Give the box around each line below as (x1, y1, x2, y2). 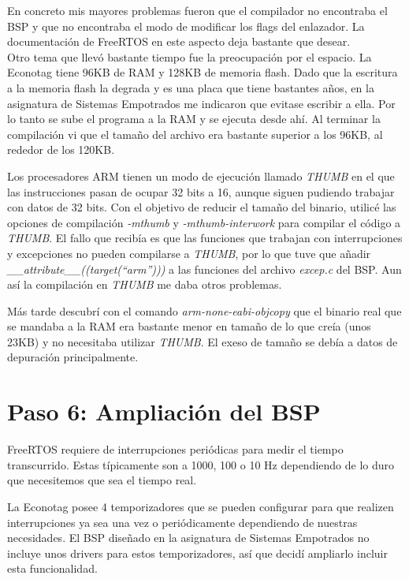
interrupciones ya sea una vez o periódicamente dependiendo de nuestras (7, 514, 358, 530)
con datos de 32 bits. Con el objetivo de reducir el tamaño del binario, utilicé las (7, 199, 396, 215)
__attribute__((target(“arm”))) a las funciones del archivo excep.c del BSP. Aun (7, 260, 402, 277)
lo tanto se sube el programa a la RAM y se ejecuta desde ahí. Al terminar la (7, 110, 381, 127)
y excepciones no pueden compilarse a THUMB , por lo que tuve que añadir (7, 245, 371, 261)
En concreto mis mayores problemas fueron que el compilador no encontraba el (7, 2, 388, 18)
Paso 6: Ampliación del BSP (7, 395, 321, 428)
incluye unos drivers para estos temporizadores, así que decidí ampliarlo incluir (7, 544, 388, 561)
